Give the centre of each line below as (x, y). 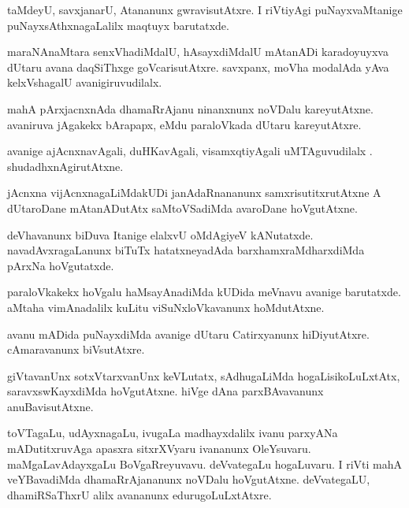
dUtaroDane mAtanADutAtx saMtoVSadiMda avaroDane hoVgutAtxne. (182, 208)
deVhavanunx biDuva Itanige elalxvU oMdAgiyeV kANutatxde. (160, 234)
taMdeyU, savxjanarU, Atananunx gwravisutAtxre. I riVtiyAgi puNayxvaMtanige (205, 9)
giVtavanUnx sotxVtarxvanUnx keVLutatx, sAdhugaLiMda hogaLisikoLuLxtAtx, (204, 375)
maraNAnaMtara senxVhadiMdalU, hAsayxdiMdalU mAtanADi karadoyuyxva (198, 52)
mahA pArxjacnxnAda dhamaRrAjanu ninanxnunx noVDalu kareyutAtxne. (190, 108)
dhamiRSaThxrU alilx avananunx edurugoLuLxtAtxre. (139, 494)
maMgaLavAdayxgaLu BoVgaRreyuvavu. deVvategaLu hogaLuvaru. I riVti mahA (205, 464)
